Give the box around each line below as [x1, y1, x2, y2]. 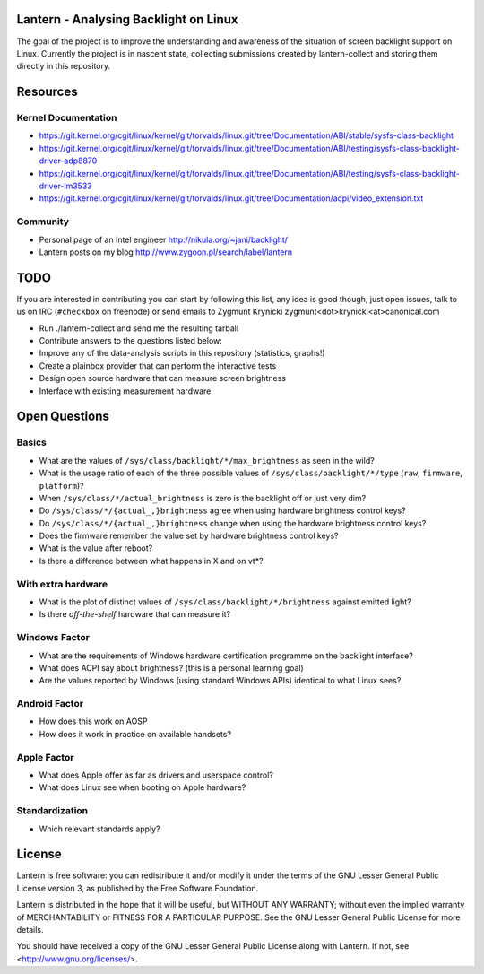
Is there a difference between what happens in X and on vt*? [39, 555, 264, 566]
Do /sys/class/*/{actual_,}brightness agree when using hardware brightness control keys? [39, 505, 407, 516]
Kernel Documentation [16, 112, 117, 125]
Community [16, 215, 69, 228]
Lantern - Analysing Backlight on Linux [16, 12, 238, 27]
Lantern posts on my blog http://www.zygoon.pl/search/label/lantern [39, 247, 293, 257]
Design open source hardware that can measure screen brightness [39, 373, 287, 384]
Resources [16, 84, 78, 100]
